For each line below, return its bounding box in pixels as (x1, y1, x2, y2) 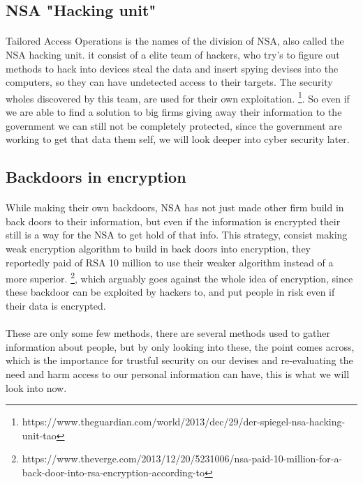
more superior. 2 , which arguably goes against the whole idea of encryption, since (6, 269, 353, 285)
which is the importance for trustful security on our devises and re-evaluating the (6, 353, 353, 368)
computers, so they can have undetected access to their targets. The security (6, 75, 333, 89)
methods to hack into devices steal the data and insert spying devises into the (6, 61, 339, 75)
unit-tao (22, 428, 57, 442)
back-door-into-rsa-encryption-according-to (22, 464, 205, 479)
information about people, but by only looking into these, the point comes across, (6, 339, 355, 354)
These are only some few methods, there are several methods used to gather (6, 326, 330, 340)
